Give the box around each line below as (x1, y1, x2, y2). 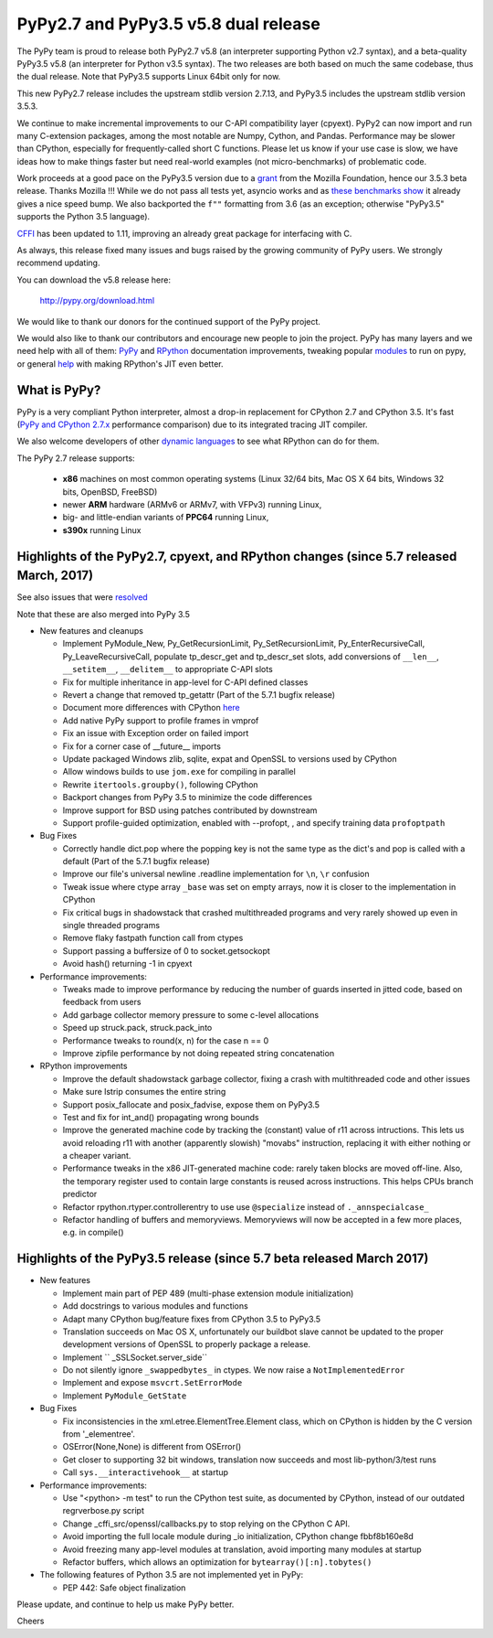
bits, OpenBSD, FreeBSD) (62, 486, 158, 498)
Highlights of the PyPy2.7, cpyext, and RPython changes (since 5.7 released (16, 549, 457, 564)
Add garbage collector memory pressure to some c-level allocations (62, 1009, 320, 1020)
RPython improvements (39, 1061, 128, 1072)
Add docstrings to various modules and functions (62, 1301, 248, 1311)
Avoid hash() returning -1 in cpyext (62, 958, 193, 969)
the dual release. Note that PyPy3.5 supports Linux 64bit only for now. (16, 71, 281, 82)
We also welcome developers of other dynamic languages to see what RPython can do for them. (16, 435, 380, 447)
